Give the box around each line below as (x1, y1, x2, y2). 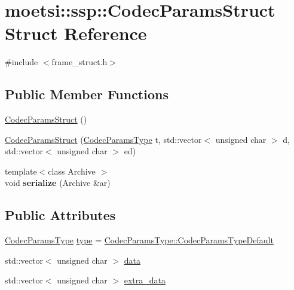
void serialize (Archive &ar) (5, 176, 111, 189)
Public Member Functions (5, 85, 169, 103)
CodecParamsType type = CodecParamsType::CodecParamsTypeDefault (5, 234, 274, 246)
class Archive (48, 164, 96, 177)
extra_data (124, 274, 166, 286)
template (5, 164, 37, 177)
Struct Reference (5, 21, 147, 45)
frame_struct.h (51, 56, 108, 68)
